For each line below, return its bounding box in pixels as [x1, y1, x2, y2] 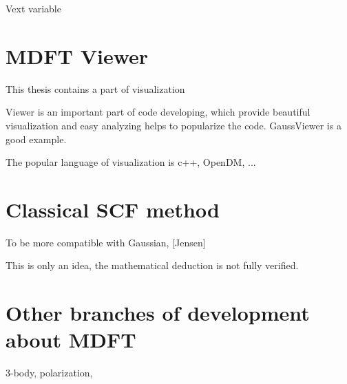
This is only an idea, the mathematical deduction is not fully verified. [6, 258, 299, 273]
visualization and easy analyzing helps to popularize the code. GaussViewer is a [6, 118, 341, 132]
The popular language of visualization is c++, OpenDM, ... [6, 155, 256, 169]
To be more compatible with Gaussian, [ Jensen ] [6, 235, 206, 249]
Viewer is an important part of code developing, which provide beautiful [6, 105, 311, 119]
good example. [6, 131, 67, 146]
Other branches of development [6, 299, 310, 327]
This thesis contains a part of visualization [6, 81, 185, 96]
